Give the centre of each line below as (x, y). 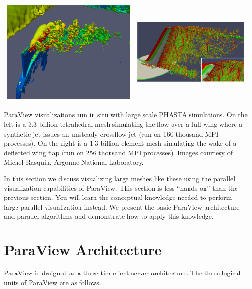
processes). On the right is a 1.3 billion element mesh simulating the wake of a (120, 143)
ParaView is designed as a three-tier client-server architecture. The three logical (122, 273)
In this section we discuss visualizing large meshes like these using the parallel (120, 178)
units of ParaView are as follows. (53, 282)
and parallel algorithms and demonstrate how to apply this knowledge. (109, 216)
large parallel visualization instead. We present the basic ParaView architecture (122, 206)
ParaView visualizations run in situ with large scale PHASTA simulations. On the (126, 114)
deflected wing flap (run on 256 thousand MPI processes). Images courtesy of (118, 152)
